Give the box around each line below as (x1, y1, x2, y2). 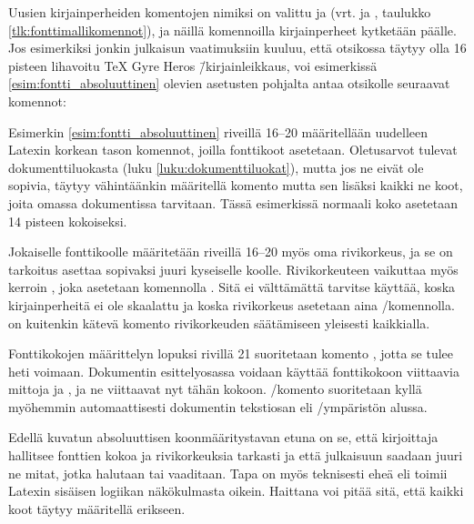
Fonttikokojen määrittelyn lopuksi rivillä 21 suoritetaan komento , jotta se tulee (8, 344, 454, 363)
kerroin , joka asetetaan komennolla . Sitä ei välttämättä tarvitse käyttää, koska (8, 277, 456, 297)
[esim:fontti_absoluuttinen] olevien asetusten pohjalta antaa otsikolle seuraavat (8, 74, 450, 93)
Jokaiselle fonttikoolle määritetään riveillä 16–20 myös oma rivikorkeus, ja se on (8, 242, 453, 261)
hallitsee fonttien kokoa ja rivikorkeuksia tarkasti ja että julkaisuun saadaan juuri (8, 446, 463, 465)
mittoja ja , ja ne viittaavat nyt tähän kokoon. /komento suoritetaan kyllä (8, 379, 422, 398)
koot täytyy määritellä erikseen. (8, 499, 186, 518)
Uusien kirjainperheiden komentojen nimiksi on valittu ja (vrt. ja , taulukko (8, 3, 431, 21)
